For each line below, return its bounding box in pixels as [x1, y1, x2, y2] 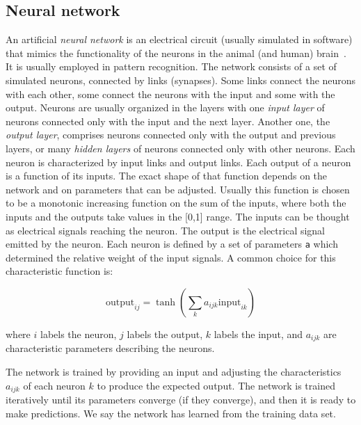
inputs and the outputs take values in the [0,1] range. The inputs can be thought [6, 209, 350, 223]
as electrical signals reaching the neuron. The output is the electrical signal [6, 223, 326, 237]
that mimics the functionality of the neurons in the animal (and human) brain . [6, 45, 346, 60]
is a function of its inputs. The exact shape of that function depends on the [6, 168, 328, 183]
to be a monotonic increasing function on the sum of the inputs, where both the [6, 195, 346, 210]
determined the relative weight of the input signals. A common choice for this [6, 250, 336, 264]
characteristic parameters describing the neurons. [6, 341, 215, 355]
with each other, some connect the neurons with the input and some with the [6, 86, 335, 101]
